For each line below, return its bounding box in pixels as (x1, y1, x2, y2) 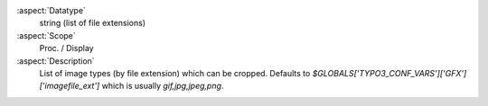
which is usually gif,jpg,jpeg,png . (101, 81, 224, 92)
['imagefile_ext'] (39, 81, 100, 92)
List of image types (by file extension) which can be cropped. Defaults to (39, 67, 311, 78)
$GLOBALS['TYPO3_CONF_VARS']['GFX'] (312, 67, 467, 78)
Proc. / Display (39, 43, 94, 54)
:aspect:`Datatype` (16, 5, 86, 15)
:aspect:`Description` (16, 55, 95, 66)
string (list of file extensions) (39, 18, 146, 29)
